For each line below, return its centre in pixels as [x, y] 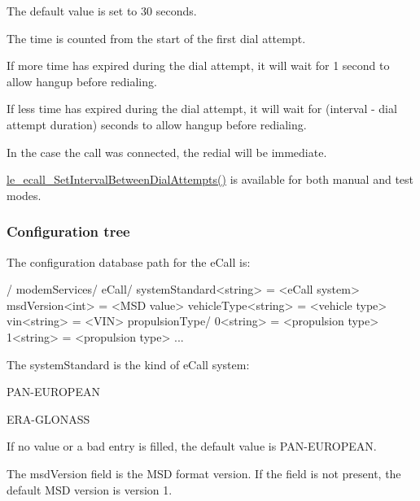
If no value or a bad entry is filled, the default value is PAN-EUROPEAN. [192, 446]
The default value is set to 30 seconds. [102, 11]
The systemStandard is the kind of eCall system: [128, 364]
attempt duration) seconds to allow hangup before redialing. [157, 124]
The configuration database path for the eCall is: [129, 261]
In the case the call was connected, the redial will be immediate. [167, 152]
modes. [24, 195]
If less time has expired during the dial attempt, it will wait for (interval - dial [202, 109]
